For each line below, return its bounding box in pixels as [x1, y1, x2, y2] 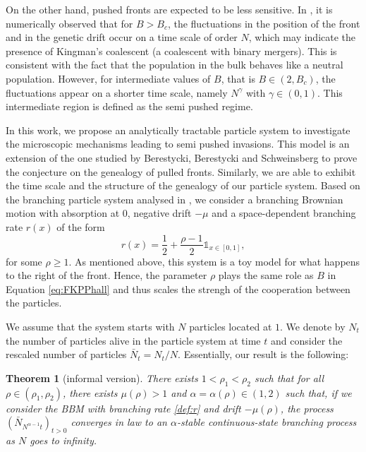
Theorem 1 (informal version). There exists [6, 370, 198, 385]
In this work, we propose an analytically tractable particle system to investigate [6, 122, 350, 137]
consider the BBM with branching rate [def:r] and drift [6, 400, 241, 415]
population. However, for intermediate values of [6, 71, 211, 85]
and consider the [270, 333, 343, 347]
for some [6, 254, 42, 268]
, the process [280, 400, 334, 415]
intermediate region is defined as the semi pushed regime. [6, 99, 253, 114]
